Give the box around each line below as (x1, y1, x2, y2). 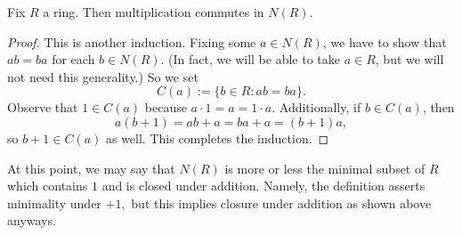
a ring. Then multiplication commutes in (43, 3, 264, 20)
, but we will (375, 50, 444, 69)
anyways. (7, 211, 56, 230)
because (144, 98, 187, 117)
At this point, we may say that (7, 158, 175, 177)
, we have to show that (322, 32, 447, 51)
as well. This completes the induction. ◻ (105, 128, 329, 147)
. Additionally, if (272, 98, 361, 117)
